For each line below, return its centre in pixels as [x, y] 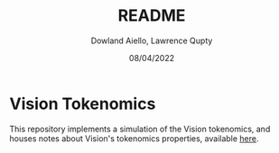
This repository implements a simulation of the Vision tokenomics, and [140, 129]
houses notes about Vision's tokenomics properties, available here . [134, 138]
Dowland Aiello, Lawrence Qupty [152, 40]
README [152, 16]
